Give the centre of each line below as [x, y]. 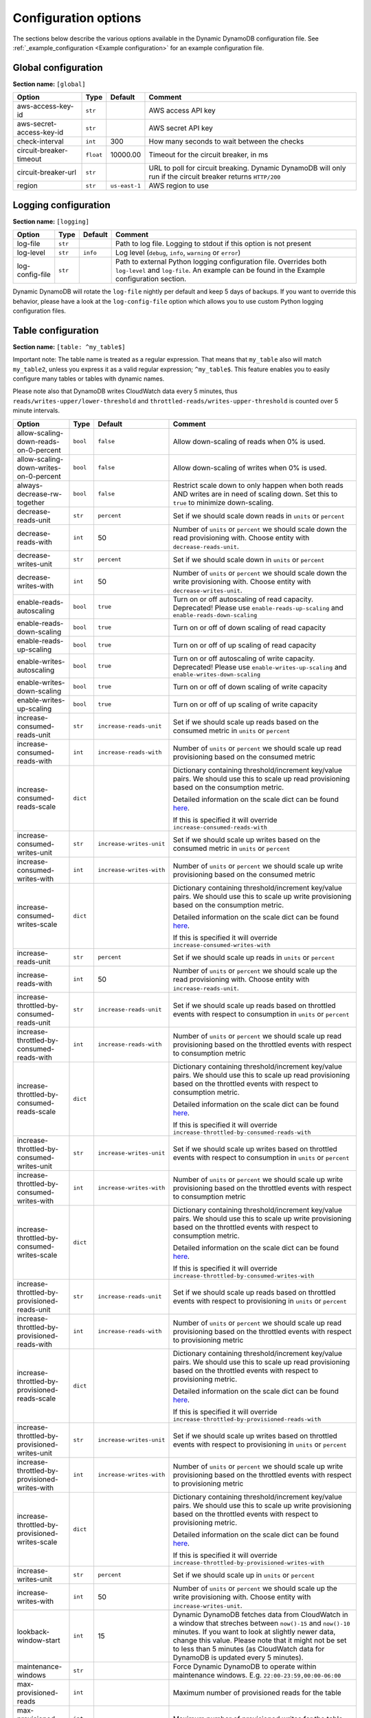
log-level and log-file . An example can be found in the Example [221, 270]
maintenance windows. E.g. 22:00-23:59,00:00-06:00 [257, 1675]
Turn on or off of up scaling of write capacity [245, 704]
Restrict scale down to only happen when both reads [258, 485]
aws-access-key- [45, 107]
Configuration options [77, 18]
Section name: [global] [49, 84]
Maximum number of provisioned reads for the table [257, 1693]
